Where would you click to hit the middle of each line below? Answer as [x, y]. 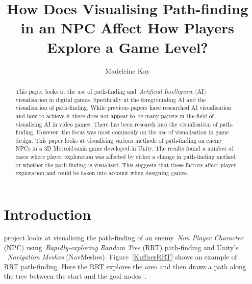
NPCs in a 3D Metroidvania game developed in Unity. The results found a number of [124, 148]
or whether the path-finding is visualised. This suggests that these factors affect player [126, 165]
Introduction [48, 214]
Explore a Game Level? [127, 47]
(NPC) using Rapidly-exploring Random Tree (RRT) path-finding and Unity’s [121, 247]
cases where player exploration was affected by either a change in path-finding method [126, 157]
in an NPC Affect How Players [127, 28]
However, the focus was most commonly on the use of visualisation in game [133, 132]
